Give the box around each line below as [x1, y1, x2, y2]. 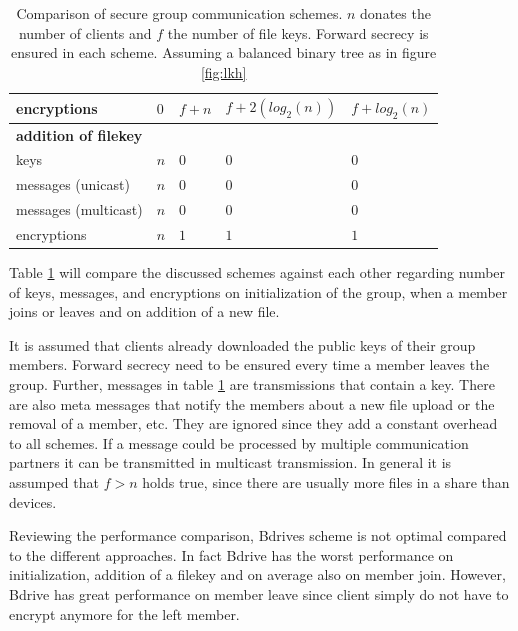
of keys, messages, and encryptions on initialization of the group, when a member [9, 281, 508, 302]
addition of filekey [16, 124, 143, 145]
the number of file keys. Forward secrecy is [167, 22, 429, 43]
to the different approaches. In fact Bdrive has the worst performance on [9, 544, 454, 565]
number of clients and [18, 22, 152, 43]
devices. [9, 491, 57, 512]
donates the [360, 3, 431, 23]
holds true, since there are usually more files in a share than [142, 472, 510, 493]
